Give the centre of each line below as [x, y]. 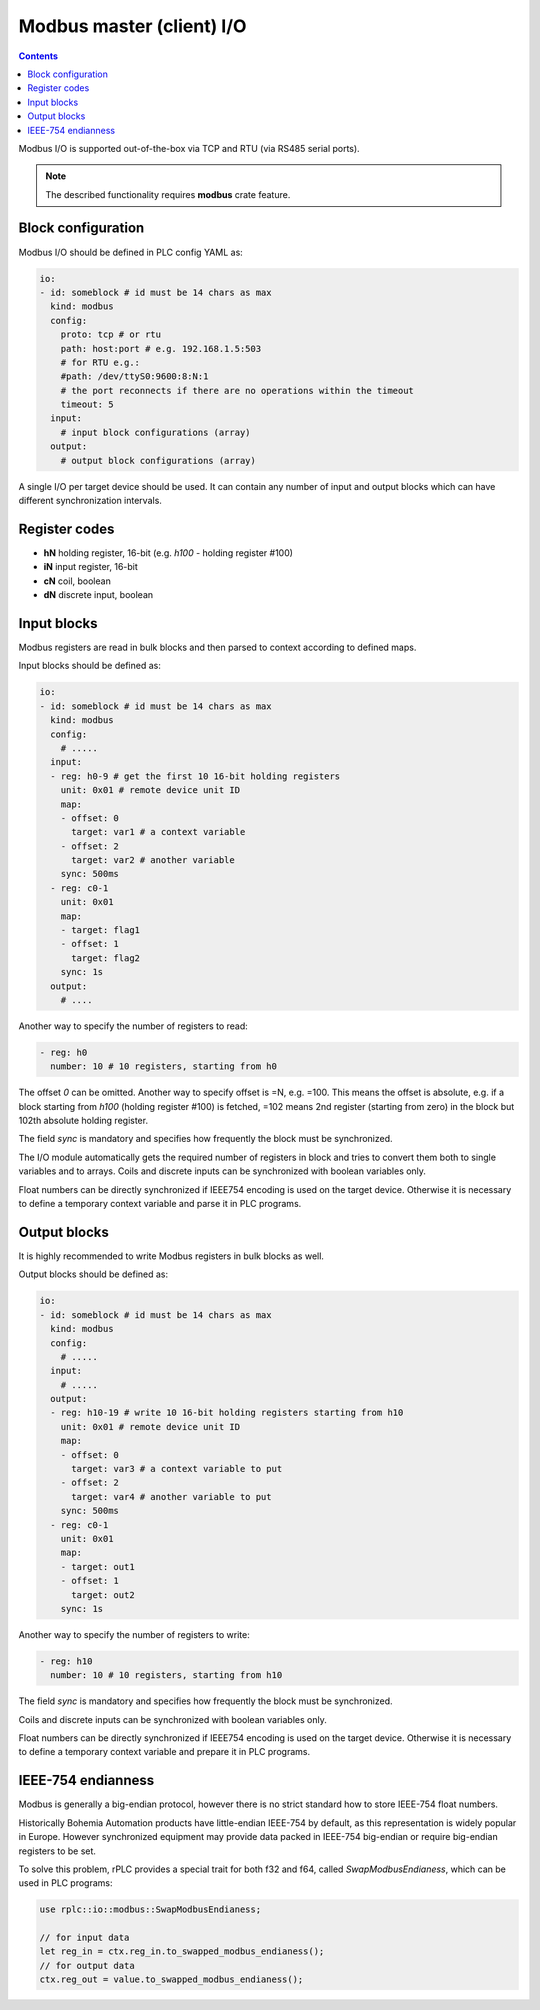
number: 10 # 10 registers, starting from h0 [163, 1066]
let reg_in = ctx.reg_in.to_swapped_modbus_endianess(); [182, 1951]
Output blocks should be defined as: [93, 1274]
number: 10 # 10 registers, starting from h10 [166, 1675]
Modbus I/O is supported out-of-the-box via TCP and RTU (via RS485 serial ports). [189, 148]
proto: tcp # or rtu [111, 334]
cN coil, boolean [77, 581]
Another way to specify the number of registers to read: [133, 1026]
